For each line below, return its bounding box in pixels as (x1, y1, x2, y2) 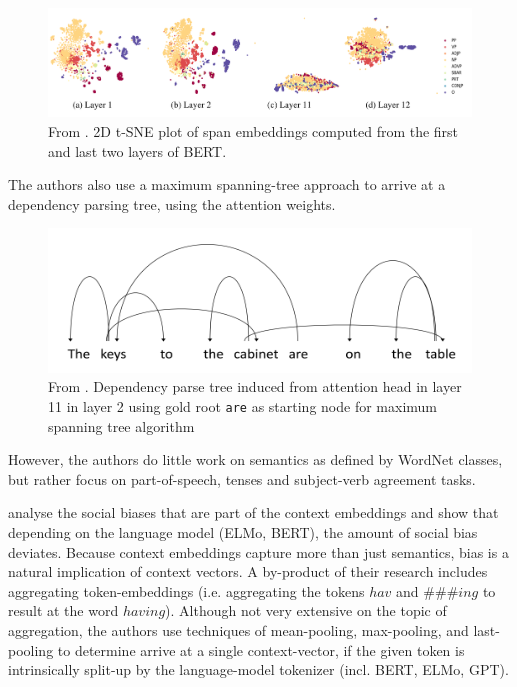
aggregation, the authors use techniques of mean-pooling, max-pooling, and (8, 619, 469, 640)
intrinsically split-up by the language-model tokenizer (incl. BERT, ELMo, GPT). (8, 659, 509, 680)
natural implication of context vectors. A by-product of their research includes (8, 561, 488, 582)
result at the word (8, 600, 119, 621)
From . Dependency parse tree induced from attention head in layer (48, 376, 462, 397)
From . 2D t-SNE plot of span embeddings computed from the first (48, 121, 459, 141)
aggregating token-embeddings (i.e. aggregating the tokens (8, 580, 365, 601)
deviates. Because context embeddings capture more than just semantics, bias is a (8, 541, 509, 562)
